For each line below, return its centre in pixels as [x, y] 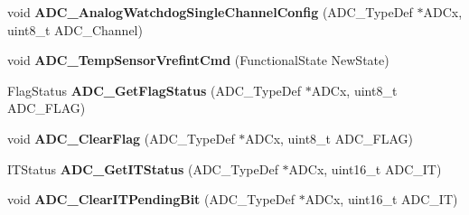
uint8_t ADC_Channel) [75, 29]
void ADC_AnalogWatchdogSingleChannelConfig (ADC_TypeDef [210, 12]
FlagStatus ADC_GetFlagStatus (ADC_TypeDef [154, 90]
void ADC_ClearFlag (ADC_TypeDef [121, 138]
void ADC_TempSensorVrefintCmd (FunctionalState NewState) [198, 60]
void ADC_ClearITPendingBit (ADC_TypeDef [151, 199]
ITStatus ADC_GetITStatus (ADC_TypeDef [143, 168]
